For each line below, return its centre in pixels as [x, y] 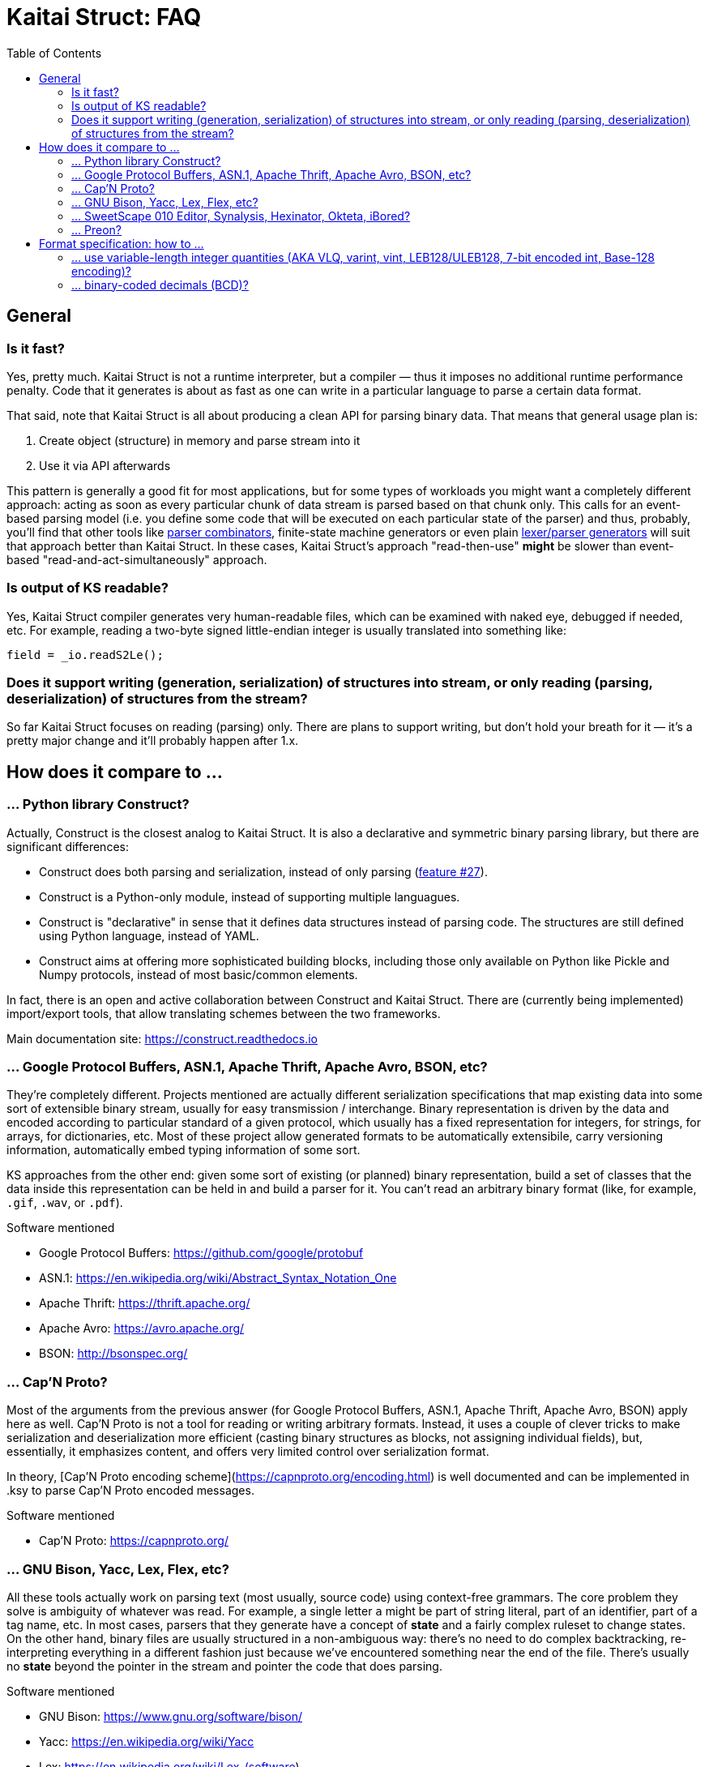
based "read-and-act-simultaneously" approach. [137, 559]
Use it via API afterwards [105, 465]
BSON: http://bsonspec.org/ [113, 1354]
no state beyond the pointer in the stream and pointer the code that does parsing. [224, 1666]
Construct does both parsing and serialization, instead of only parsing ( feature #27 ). [263, 871]
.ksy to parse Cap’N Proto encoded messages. [130, 1491]
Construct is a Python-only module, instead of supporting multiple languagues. [250, 896]
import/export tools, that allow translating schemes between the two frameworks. [224, 1013]
